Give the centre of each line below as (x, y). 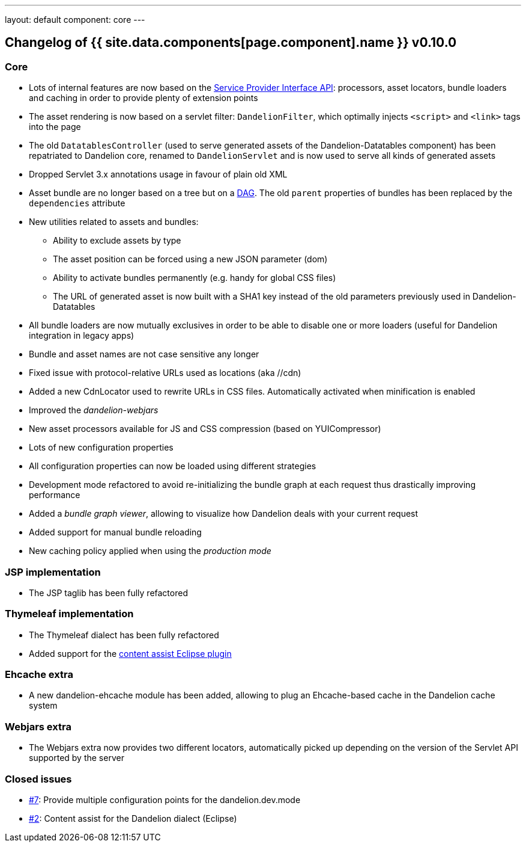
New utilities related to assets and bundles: (114, 222)
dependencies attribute (77, 203)
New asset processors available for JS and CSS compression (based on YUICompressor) (205, 429)
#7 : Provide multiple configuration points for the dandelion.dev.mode (165, 799)
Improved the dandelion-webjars (94, 410)
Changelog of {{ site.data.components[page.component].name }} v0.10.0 (231, 43)
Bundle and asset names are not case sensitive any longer (144, 354)
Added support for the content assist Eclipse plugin (130, 653)
